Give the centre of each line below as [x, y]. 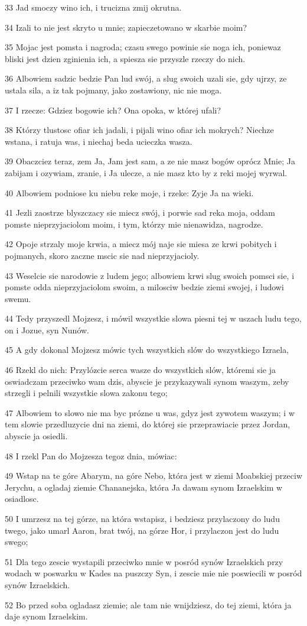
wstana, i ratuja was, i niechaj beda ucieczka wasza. [99, 141]
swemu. [18, 298]
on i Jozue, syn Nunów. [47, 330]
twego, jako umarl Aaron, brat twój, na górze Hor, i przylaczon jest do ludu [142, 530]
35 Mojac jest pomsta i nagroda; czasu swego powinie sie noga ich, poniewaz [143, 47]
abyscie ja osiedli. [36, 436]
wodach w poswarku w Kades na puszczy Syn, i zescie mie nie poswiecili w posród [153, 573]
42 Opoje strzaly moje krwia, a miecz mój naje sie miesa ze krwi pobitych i [141, 244]
